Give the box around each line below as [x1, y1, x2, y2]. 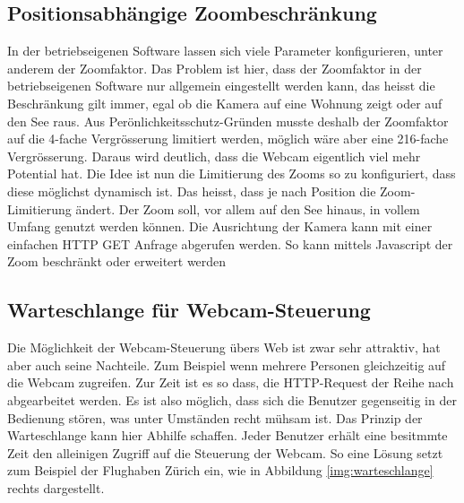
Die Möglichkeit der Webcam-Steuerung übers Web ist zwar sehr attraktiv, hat [7, 338, 441, 357]
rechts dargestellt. [7, 478, 105, 497]
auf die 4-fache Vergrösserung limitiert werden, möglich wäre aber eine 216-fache [7, 129, 449, 148]
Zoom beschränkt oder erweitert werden [7, 252, 227, 271]
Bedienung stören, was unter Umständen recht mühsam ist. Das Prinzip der [7, 408, 423, 427]
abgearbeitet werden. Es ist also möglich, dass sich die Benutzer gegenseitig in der [7, 390, 457, 409]
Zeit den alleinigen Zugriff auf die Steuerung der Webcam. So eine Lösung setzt [7, 443, 443, 462]
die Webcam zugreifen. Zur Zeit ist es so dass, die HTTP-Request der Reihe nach [7, 373, 454, 392]
